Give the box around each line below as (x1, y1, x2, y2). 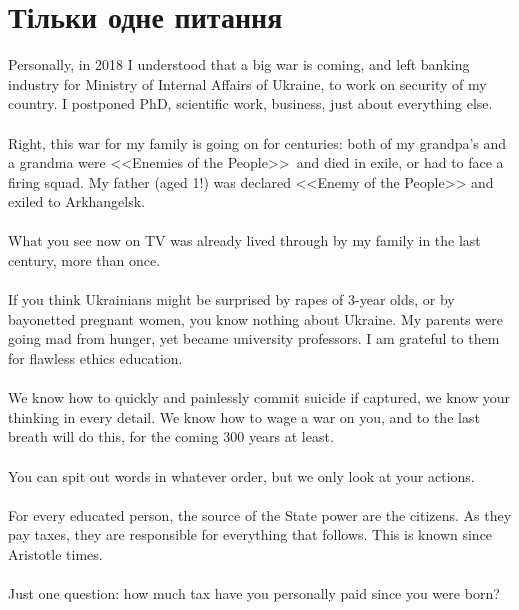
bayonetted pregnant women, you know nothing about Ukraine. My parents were (8, 308, 503, 329)
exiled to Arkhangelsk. (8, 191, 146, 212)
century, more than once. (8, 250, 161, 271)
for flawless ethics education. (8, 348, 183, 369)
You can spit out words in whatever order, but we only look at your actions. (8, 465, 475, 486)
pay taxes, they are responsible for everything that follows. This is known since (8, 524, 493, 545)
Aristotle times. (8, 543, 103, 564)
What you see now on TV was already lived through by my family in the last (8, 230, 481, 251)
